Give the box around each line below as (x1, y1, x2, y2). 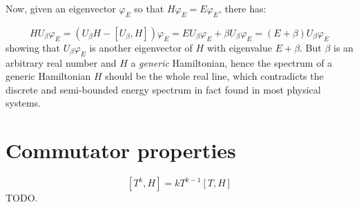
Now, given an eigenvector (6, 1, 116, 15)
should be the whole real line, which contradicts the (105, 69, 324, 83)
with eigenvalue (206, 40, 272, 54)
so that (134, 1, 164, 15)
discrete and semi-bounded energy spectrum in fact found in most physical (6, 82, 321, 96)
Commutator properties (6, 136, 236, 164)
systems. (6, 96, 41, 110)
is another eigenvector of (89, 40, 193, 54)
